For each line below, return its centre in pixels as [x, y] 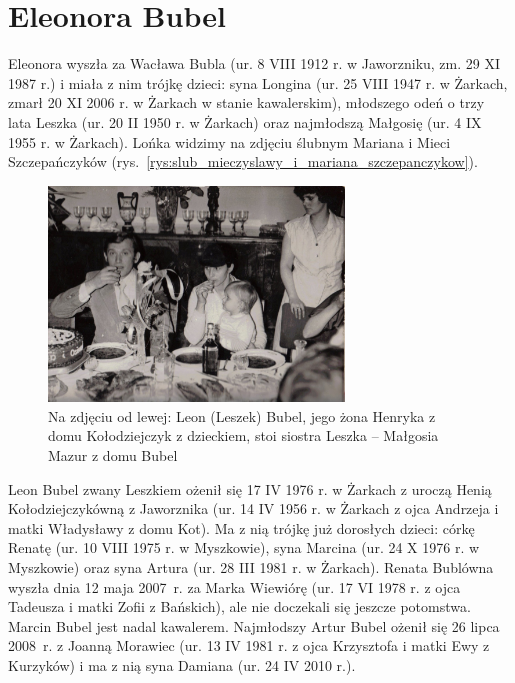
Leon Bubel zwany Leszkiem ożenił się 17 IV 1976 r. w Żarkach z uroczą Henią [250, 488]
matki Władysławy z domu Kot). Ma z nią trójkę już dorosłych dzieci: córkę [241, 527]
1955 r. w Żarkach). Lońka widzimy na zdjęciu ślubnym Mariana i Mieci [229, 141]
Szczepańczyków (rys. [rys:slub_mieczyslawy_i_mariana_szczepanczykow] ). [243, 161]
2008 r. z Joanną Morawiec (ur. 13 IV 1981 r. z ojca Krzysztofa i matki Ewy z [249, 645]
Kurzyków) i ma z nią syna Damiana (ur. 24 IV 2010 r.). [182, 664]
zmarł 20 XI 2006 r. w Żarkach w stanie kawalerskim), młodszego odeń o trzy [246, 102]
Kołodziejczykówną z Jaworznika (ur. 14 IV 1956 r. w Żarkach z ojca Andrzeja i [253, 508]
